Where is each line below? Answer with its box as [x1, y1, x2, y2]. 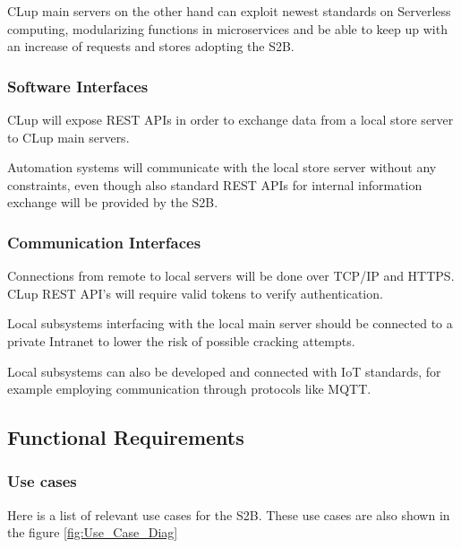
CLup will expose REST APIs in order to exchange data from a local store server [7, 110, 454, 128]
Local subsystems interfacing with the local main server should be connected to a [7, 314, 453, 333]
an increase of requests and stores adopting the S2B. [7, 37, 295, 56]
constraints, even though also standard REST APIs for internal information [7, 175, 423, 194]
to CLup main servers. [7, 127, 130, 146]
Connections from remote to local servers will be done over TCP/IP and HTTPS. [7, 266, 455, 285]
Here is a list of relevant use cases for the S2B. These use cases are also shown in [7, 505, 450, 524]
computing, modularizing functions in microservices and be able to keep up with [7, 19, 448, 38]
